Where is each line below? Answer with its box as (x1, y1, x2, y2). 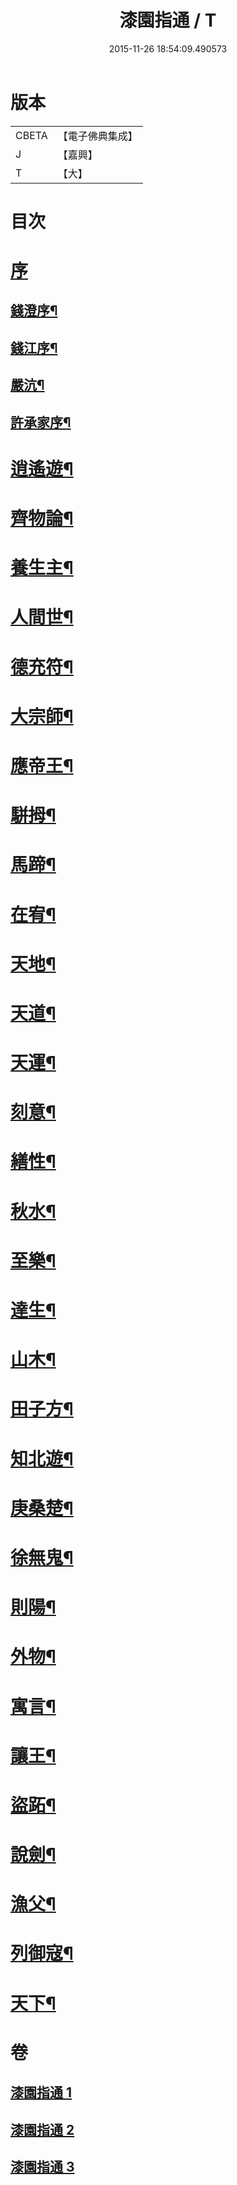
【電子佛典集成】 (57, 129, 138, 143)
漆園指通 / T (119, 9, 217, 32)
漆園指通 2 (10, 2121, 75, 2138)
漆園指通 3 (10, 2158, 75, 2175)
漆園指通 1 (10, 2084, 73, 2101)
